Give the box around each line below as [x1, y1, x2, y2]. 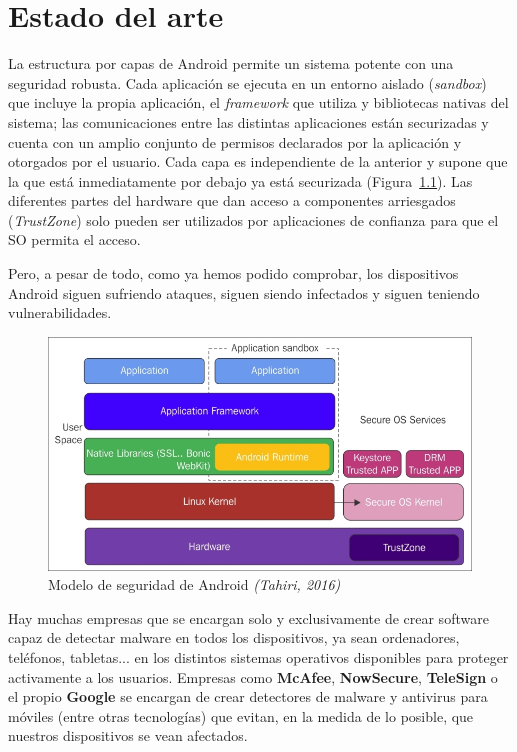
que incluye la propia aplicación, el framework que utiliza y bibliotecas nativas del [8, 92, 509, 113]
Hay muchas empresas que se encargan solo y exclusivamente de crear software [8, 607, 489, 628]
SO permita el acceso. [8, 229, 141, 250]
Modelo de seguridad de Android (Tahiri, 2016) [48, 574, 341, 595]
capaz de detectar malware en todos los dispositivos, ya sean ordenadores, [8, 627, 460, 648]
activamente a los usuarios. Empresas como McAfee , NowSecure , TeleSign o [8, 666, 498, 687]
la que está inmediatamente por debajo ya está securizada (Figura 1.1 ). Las [8, 170, 473, 191]
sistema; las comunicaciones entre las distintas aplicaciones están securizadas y [8, 111, 489, 132]
